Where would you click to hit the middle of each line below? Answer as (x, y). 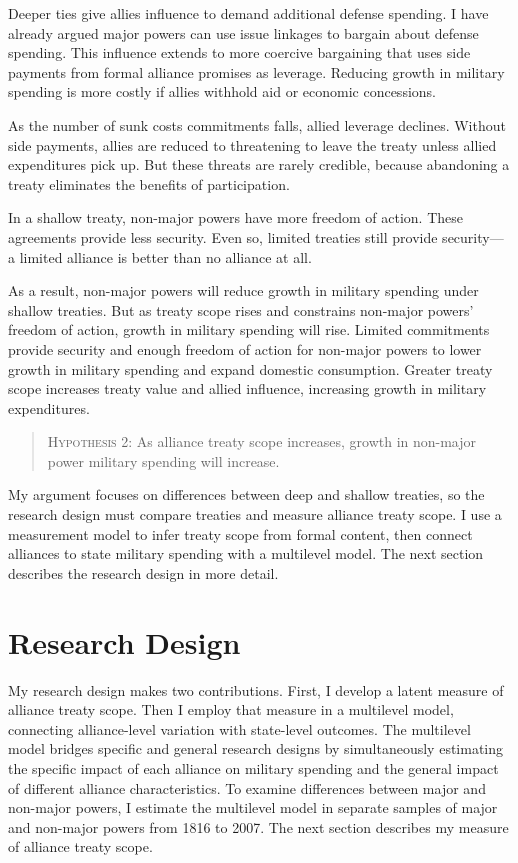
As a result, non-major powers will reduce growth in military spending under (243, 290)
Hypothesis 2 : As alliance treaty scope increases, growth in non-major (262, 441)
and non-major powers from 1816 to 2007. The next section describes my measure (258, 826)
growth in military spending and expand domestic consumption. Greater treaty (250, 368)
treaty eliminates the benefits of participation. (149, 183)
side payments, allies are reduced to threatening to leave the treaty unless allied (252, 144)
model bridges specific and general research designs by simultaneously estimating (256, 748)
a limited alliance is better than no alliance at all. (160, 256)
